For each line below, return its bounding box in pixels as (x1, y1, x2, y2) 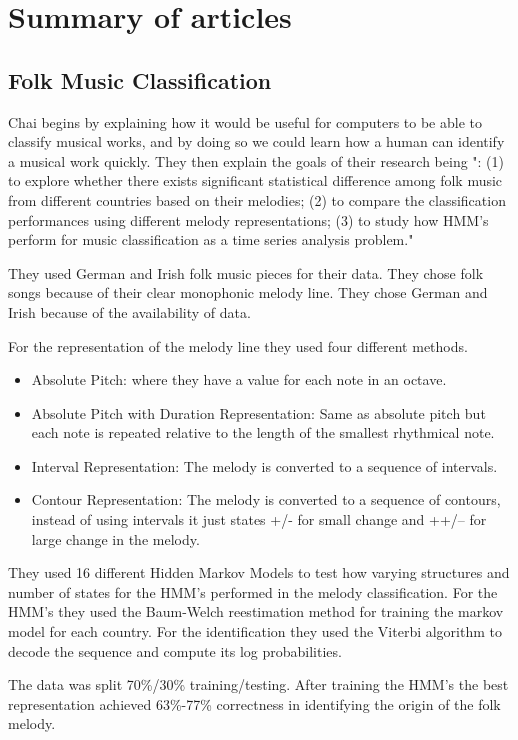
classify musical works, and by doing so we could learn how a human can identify (8, 131, 505, 152)
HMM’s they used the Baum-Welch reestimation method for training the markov (8, 601, 504, 622)
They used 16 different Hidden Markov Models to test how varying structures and (8, 562, 510, 583)
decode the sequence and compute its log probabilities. (8, 640, 342, 661)
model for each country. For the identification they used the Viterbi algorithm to (8, 621, 503, 642)
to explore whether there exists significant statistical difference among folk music (8, 170, 503, 191)
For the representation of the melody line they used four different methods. (8, 335, 468, 356)
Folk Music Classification (8, 64, 272, 95)
